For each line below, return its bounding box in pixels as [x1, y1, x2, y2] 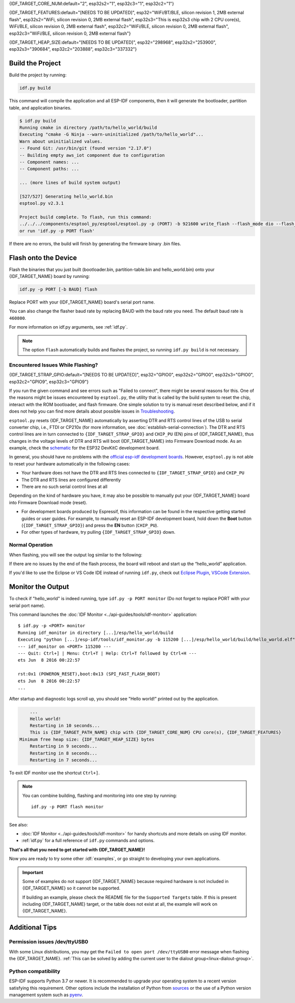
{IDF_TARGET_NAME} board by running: [9, 274, 90, 279]
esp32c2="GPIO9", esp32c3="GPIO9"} [9, 379, 89, 385]
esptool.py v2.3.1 [19, 201, 64, 206]
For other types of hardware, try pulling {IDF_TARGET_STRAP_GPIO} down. [21, 529, 176, 535]
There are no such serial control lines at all [21, 484, 108, 489]
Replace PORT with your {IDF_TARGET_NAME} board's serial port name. [9, 299, 155, 305]
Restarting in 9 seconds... [29, 743, 98, 749]
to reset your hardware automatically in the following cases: [9, 460, 130, 467]
